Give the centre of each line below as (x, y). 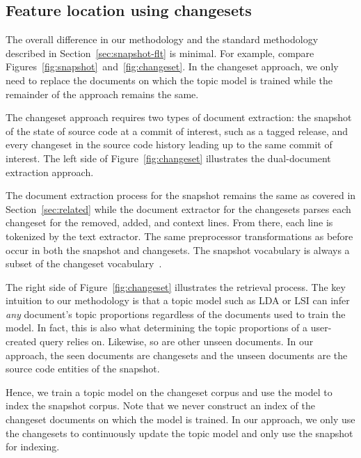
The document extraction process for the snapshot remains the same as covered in (181, 195)
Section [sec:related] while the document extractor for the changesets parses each (178, 208)
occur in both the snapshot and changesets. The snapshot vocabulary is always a (178, 250)
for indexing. (33, 447)
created (21, 341)
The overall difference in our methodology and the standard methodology (162, 39)
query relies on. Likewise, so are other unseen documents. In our (177, 341)
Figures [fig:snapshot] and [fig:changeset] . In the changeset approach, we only (172, 66)
